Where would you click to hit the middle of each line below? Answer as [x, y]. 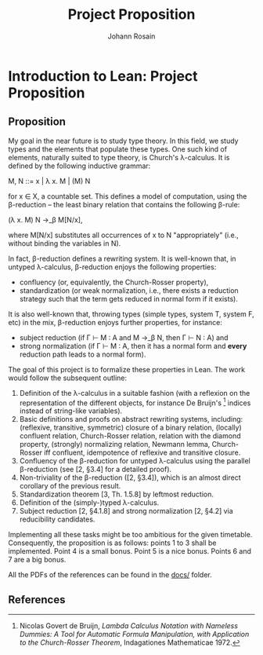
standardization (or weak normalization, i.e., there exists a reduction [129, 290]
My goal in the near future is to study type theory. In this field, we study [123, 141]
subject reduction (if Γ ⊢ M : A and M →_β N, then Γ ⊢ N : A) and [124, 337]
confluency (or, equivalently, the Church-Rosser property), [114, 282]
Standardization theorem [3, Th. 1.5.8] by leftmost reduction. [116, 494]
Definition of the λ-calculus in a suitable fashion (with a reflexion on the [135, 393]
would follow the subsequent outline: [68, 378]
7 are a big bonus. [37, 560]
